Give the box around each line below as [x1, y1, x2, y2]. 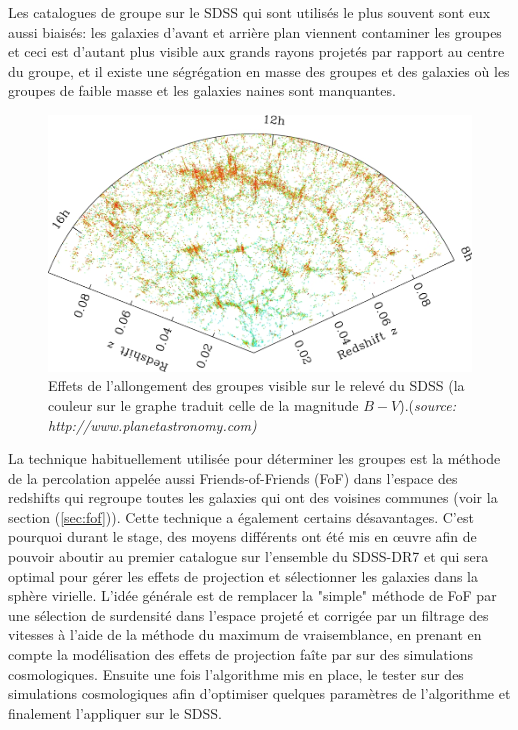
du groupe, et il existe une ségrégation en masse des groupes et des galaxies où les [8, 60, 510, 81]
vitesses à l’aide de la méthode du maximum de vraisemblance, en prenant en [8, 624, 482, 645]
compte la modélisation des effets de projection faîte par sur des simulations [8, 644, 473, 665]
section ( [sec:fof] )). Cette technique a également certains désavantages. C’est [8, 506, 474, 527]
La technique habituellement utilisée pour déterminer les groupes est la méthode [8, 448, 501, 469]
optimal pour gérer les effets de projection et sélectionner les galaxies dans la [8, 565, 478, 586]
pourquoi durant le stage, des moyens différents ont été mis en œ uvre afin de [8, 526, 477, 547]
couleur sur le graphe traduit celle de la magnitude [48, 394, 359, 415]
